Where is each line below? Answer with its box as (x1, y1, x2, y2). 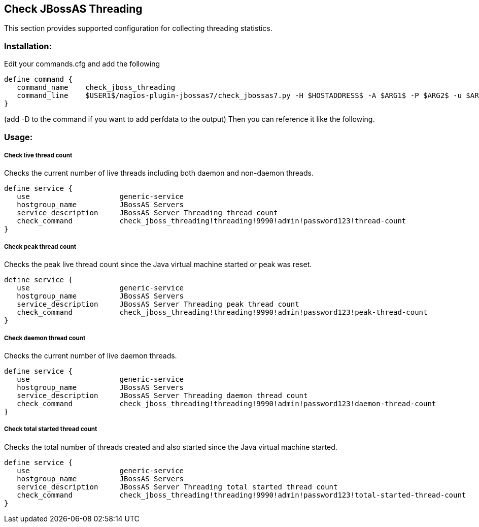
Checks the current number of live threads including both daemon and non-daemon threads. (4, 169, 314, 178)
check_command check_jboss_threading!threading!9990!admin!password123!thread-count (17, 217, 406, 225)
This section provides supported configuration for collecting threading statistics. (4, 24, 272, 33)
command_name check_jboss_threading (17, 83, 176, 92)
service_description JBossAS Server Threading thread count (17, 209, 278, 217)
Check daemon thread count (4, 334, 86, 342)
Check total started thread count (4, 425, 97, 433)
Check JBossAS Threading (4, 3, 143, 15)
